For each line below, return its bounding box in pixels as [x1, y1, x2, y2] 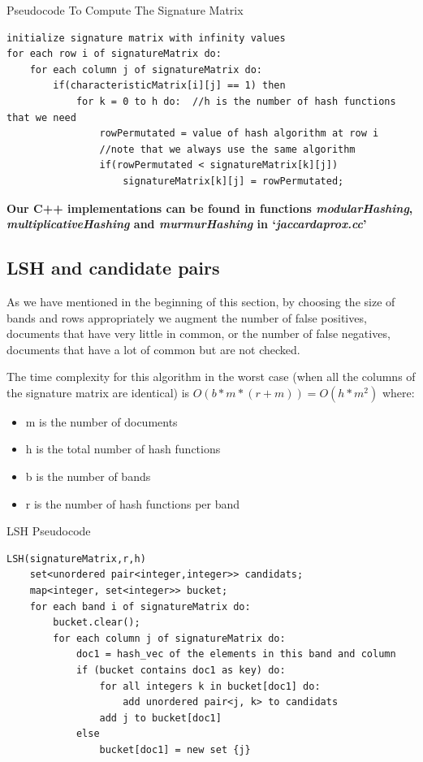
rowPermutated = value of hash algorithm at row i [99, 128, 379, 140]
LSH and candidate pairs [6, 255, 220, 280]
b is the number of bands [25, 468, 151, 485]
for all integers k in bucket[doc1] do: [99, 680, 321, 692]
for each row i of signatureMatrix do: [6, 48, 222, 60]
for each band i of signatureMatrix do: [29, 600, 251, 613]
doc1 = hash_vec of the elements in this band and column [76, 648, 396, 660]
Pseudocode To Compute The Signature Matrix [6, 2, 244, 18]
